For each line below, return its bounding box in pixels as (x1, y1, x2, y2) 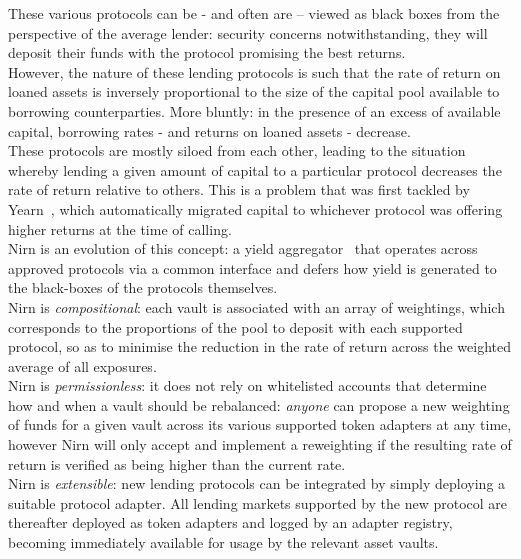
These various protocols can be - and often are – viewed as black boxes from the (8, 3, 500, 23)
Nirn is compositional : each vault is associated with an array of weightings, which (8, 296, 505, 317)
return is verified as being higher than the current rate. (8, 453, 346, 474)
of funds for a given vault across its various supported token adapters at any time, (8, 414, 512, 435)
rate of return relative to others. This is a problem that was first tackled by (8, 179, 470, 200)
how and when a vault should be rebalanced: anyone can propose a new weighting (8, 394, 510, 415)
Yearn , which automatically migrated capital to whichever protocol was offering (8, 198, 503, 219)
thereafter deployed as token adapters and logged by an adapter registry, (8, 512, 453, 533)
